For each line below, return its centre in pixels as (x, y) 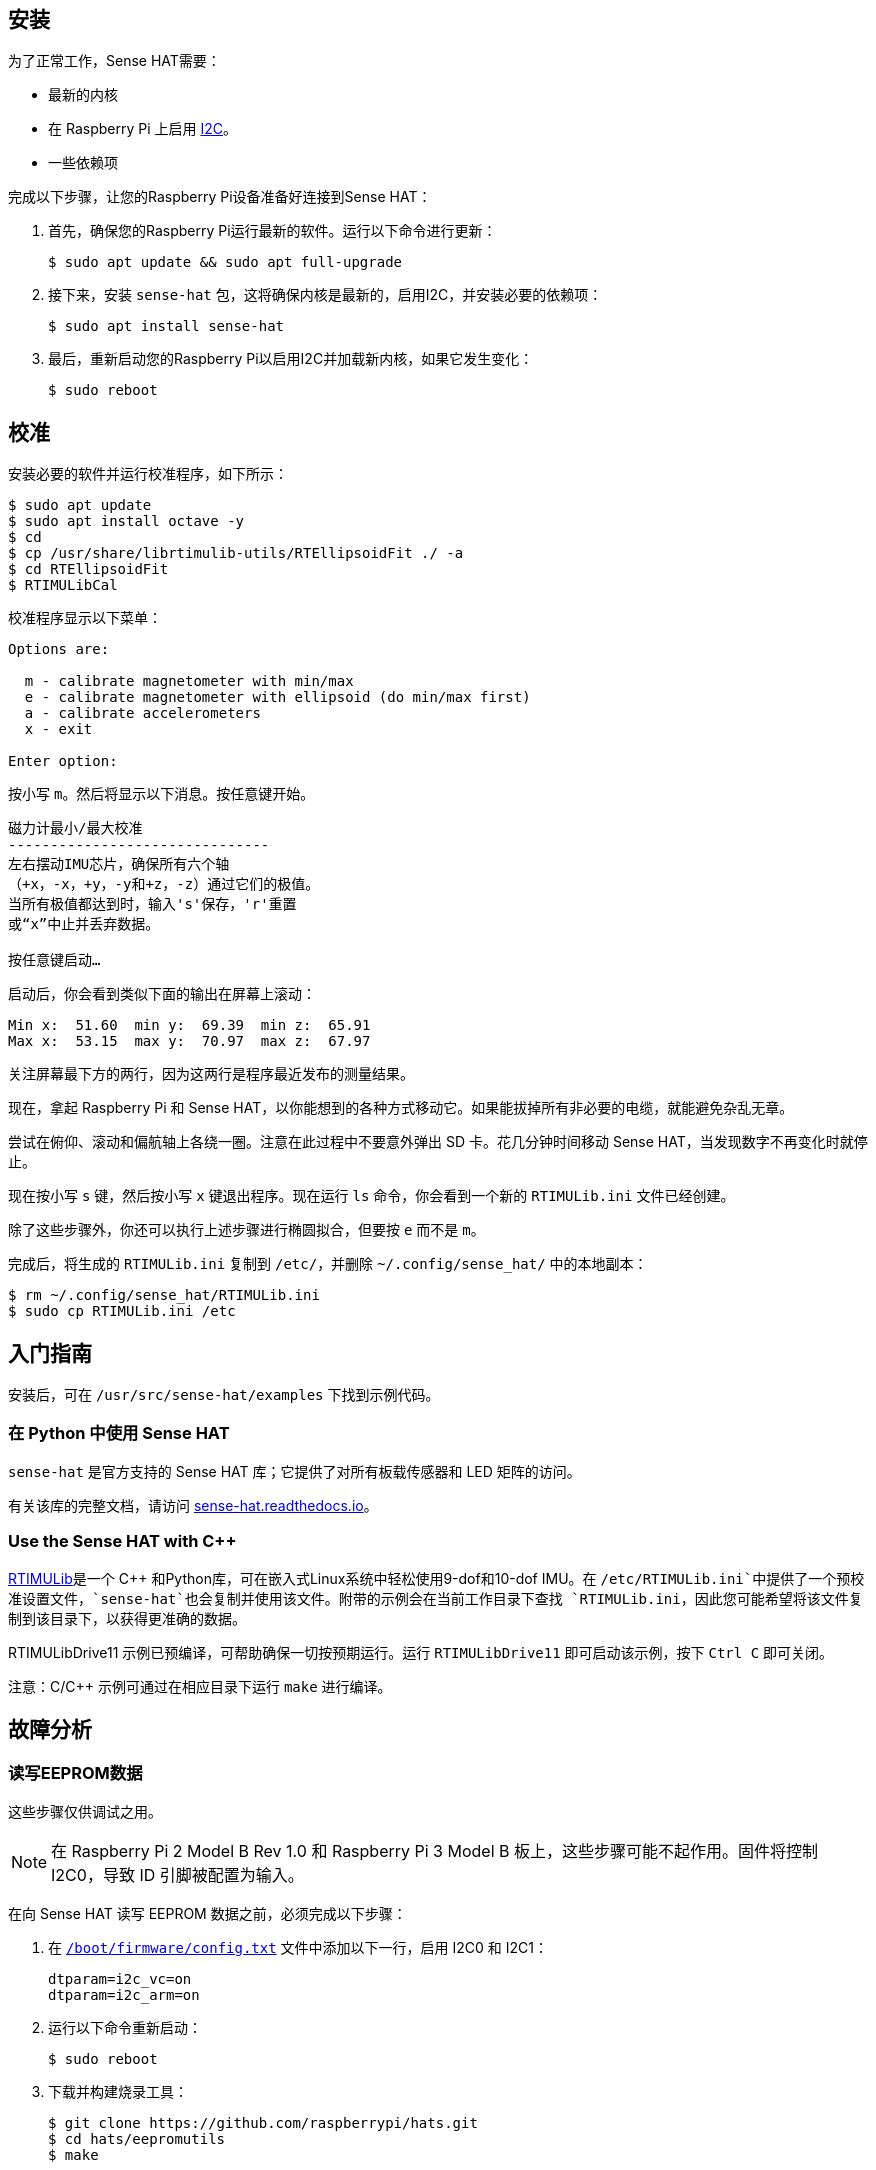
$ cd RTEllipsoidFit (88, 569)
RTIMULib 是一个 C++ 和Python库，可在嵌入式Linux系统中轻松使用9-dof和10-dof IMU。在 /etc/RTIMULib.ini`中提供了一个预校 (436, 1578)
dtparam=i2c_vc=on (120, 1978)
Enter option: (63, 761)
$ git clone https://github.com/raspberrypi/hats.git (263, 2122)
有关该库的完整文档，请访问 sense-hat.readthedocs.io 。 (193, 1505)
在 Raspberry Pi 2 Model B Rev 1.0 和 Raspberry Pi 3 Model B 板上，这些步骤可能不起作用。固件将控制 (435, 1850)
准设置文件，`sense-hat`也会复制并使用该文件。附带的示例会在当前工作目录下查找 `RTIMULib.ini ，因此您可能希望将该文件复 (435, 1598)
